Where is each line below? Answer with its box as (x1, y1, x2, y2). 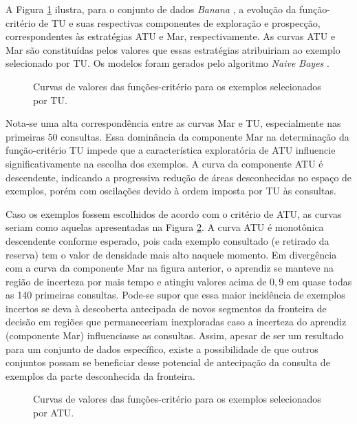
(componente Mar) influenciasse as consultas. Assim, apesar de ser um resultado (6, 328, 344, 343)
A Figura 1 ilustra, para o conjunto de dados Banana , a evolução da (6, 2, 296, 16)
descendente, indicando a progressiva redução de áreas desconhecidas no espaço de (6, 170, 352, 184)
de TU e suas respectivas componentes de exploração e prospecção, (39, 15, 321, 30)
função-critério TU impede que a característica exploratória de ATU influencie (6, 143, 336, 157)
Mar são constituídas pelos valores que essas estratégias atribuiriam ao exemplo (6, 42, 340, 57)
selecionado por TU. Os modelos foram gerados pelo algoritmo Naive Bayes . (6, 56, 329, 70)
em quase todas (286, 274, 352, 288)
